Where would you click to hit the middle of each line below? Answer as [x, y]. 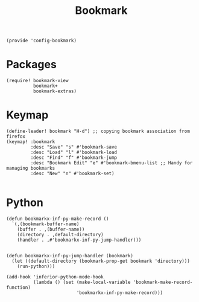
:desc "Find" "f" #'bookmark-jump [74, 158]
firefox [16, 137]
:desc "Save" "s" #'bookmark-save [74, 147]
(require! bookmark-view [37, 81]
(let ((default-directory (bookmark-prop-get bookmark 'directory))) [101, 261]
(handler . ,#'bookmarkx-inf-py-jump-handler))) [79, 240]
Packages [32, 65]
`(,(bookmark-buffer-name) [46, 224]
